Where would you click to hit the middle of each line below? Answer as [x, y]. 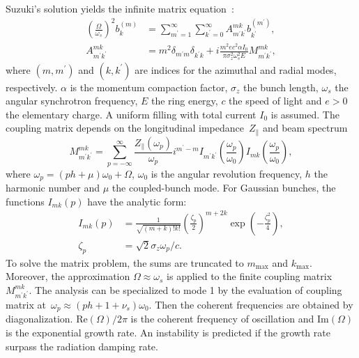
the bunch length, [281, 87]
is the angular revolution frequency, [227, 173]
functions [25, 201]
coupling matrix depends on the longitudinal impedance [125, 128]
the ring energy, [184, 101]
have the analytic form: [137, 201]
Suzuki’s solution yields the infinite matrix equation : [120, 8]
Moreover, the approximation [68, 276]
